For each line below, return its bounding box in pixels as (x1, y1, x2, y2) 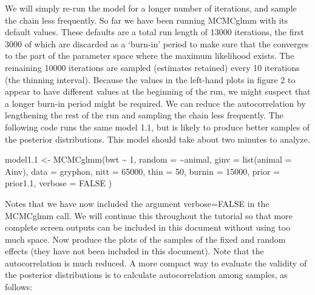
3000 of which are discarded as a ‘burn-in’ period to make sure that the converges (5, 37, 309, 50)
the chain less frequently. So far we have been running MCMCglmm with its (5, 13, 288, 26)
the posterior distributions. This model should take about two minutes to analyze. (5, 132, 310, 145)
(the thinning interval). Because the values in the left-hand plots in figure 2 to (5, 73, 296, 86)
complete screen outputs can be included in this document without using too (5, 221, 291, 234)
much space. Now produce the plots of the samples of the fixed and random (5, 232, 286, 245)
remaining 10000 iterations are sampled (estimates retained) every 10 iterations (5, 61, 300, 73)
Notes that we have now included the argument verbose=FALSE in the (5, 197, 269, 209)
